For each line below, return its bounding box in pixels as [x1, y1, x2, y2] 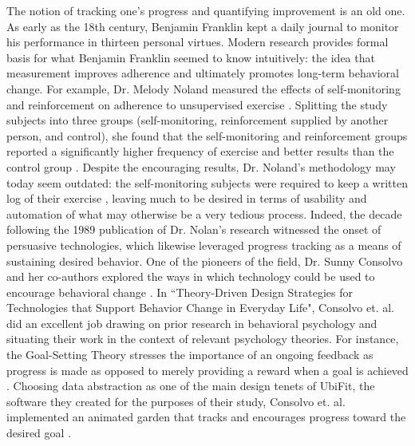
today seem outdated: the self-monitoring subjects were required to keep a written [6, 174, 408, 191]
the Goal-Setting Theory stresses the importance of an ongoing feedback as [6, 346, 373, 363]
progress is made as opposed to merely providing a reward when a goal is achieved [6, 361, 409, 378]
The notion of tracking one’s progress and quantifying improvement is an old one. [6, 2, 405, 18]
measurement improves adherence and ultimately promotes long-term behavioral [6, 65, 399, 81]
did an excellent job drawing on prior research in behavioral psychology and [6, 314, 377, 331]
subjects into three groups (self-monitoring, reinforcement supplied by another [6, 112, 389, 128]
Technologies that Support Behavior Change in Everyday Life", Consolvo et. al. [6, 299, 395, 316]
